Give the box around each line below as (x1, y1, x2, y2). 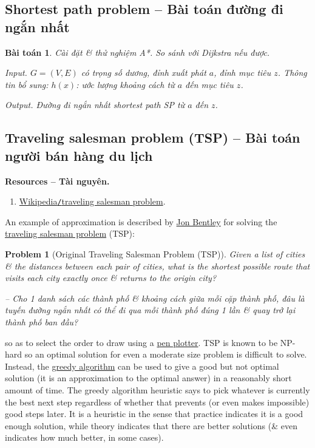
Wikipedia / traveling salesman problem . (19, 195, 166, 208)
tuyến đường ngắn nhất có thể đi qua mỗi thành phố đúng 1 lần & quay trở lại (5, 304, 296, 316)
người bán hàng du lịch (5, 146, 153, 165)
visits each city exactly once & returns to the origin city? (5, 271, 217, 284)
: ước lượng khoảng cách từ (76, 78, 175, 90)
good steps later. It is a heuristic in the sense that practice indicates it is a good (5, 407, 303, 420)
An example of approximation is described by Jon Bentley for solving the (5, 215, 277, 228)
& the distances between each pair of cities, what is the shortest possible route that (5, 259, 310, 272)
